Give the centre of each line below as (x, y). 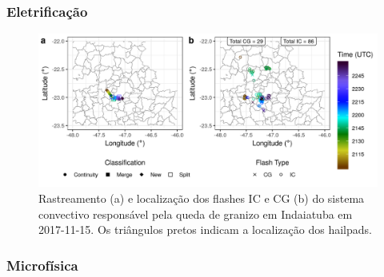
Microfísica (42, 265)
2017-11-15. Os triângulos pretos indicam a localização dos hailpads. (205, 230)
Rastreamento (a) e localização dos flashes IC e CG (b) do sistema (202, 198)
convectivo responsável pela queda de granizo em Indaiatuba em (196, 214)
